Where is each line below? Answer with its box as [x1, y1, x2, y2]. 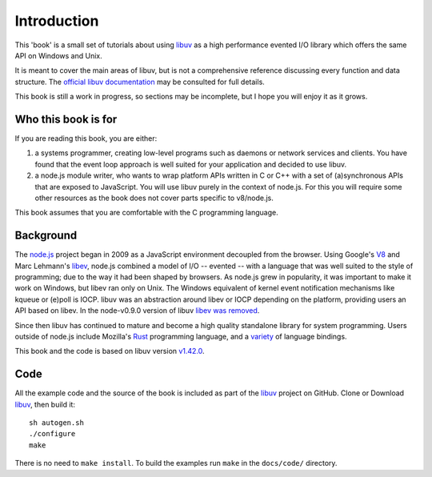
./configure [29, 429, 76, 439]
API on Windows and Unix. [14, 50, 103, 60]
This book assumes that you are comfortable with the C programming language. [14, 208, 279, 218]
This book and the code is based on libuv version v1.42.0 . [14, 347, 205, 356]
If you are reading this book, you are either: [14, 134, 158, 143]
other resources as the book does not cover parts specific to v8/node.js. [34, 193, 274, 202]
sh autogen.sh [29, 419, 84, 427]
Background [14, 229, 78, 243]
